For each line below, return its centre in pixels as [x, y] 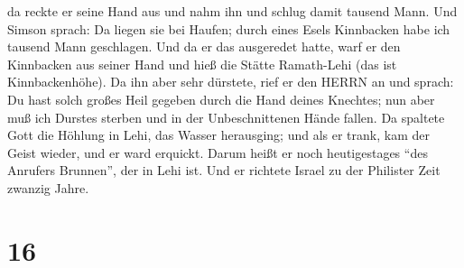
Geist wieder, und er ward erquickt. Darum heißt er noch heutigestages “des [218, 152]
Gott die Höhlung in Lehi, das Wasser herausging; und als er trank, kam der [218, 135]
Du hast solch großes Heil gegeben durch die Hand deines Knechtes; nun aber [221, 99]
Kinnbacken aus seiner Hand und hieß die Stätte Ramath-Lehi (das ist [202, 64]
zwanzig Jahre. [48, 187]
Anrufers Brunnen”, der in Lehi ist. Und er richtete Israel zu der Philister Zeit [224, 170]
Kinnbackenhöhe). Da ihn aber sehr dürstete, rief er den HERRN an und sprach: [231, 82]
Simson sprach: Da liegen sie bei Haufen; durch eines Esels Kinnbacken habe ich [229, 28]
